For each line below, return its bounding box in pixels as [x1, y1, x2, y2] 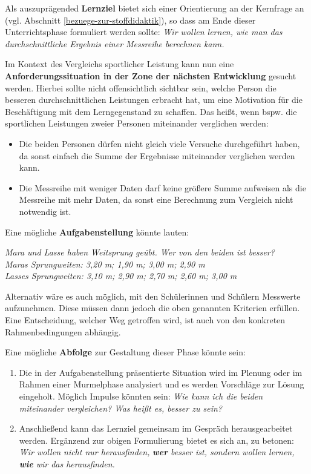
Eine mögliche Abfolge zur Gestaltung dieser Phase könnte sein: [5, 346, 246, 358]
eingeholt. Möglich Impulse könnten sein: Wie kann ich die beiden [19, 390, 263, 403]
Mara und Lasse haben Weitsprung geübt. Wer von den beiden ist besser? [5, 246, 275, 258]
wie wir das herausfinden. [19, 458, 115, 470]
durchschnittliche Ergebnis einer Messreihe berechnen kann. [5, 37, 224, 50]
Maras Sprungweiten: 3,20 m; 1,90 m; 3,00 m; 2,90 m [5, 257, 205, 270]
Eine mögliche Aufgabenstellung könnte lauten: [5, 225, 189, 238]
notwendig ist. [19, 205, 71, 217]
